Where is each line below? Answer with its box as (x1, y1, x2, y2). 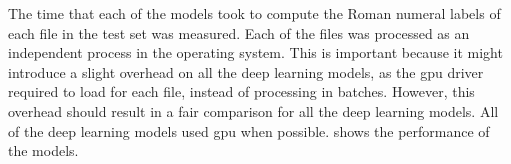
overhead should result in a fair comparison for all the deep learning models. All (8, 100, 499, 121)
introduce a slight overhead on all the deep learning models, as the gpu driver (8, 61, 484, 82)
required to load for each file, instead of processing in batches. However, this (8, 81, 475, 102)
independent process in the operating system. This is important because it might (8, 42, 503, 63)
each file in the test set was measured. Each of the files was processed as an (8, 22, 470, 43)
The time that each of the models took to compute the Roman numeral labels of (8, 3, 501, 23)
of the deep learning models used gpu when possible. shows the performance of (8, 120, 490, 141)
